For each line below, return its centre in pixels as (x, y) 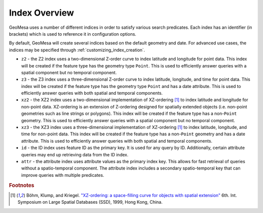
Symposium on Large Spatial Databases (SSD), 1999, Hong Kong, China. (90, 202)
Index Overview (41, 13)
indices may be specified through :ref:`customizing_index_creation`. (77, 50)
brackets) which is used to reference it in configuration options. (73, 34)
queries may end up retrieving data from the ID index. (75, 154)
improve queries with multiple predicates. (63, 175)
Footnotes (22, 185)
